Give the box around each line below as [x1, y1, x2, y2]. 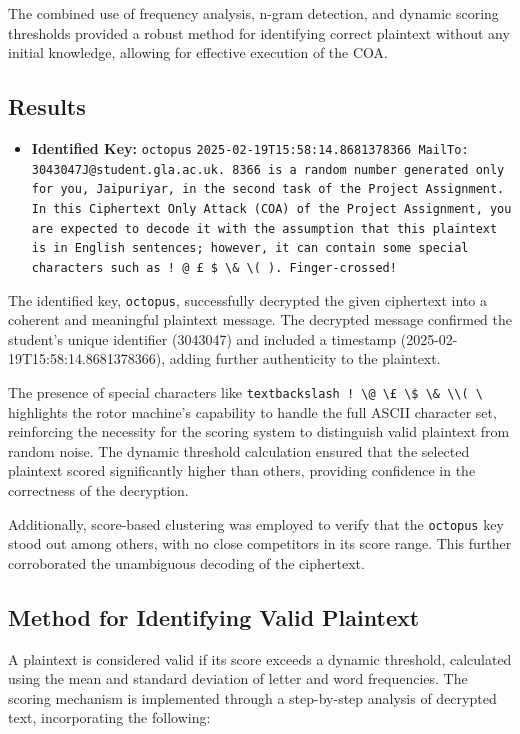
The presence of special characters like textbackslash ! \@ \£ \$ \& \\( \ [8, 382, 483, 403]
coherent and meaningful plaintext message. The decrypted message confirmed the [8, 309, 512, 330]
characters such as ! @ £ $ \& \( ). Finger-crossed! [31, 260, 397, 275]
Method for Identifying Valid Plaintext [8, 601, 420, 632]
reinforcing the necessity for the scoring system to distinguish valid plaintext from [8, 421, 510, 442]
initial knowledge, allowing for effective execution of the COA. [8, 42, 388, 63]
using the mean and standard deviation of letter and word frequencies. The [8, 668, 468, 689]
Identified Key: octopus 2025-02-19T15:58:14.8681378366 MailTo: [31, 137, 469, 158]
